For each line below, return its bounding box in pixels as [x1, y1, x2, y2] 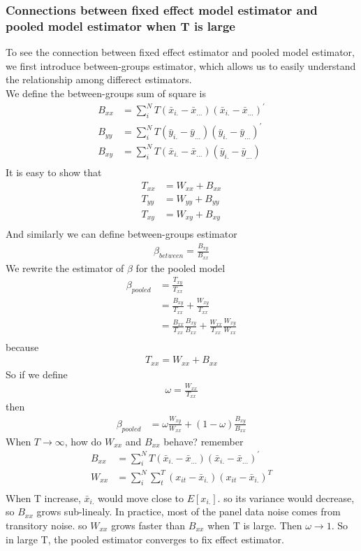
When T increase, [6, 490, 81, 505]
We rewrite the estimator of [6, 260, 124, 275]
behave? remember [163, 434, 244, 448]
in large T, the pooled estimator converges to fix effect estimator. [6, 531, 284, 546]
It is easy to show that [6, 164, 102, 179]
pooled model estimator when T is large [6, 17, 235, 34]
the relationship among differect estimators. [6, 72, 192, 87]
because [6, 339, 39, 354]
